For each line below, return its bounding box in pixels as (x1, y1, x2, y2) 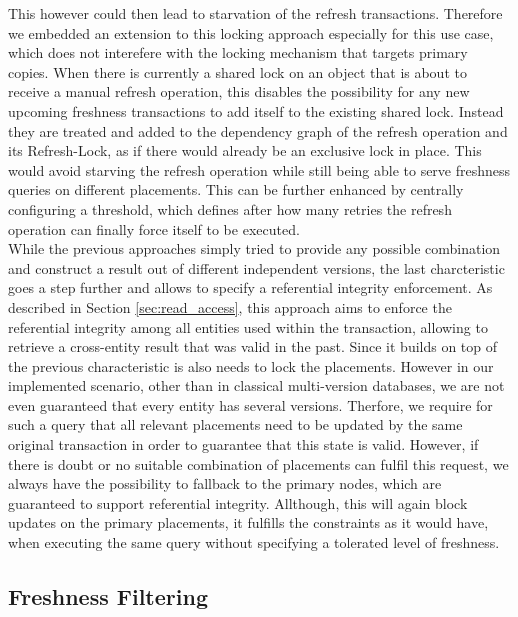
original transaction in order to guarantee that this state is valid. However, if (8, 434, 479, 455)
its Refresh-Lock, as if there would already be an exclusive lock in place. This (8, 140, 482, 161)
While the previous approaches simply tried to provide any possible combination (8, 238, 501, 259)
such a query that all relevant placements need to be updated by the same (8, 414, 463, 435)
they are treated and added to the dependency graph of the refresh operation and (8, 120, 508, 141)
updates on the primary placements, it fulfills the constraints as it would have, (8, 512, 489, 533)
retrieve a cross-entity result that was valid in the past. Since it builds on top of (8, 336, 498, 357)
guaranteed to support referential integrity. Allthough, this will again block (8, 492, 468, 513)
